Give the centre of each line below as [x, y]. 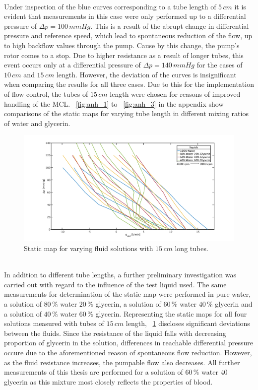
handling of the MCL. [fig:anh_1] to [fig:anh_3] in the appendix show [114, 103]
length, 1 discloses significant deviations [188, 323]
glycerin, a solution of [128, 303]
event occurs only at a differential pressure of [72, 65]
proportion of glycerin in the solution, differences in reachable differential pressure [129, 343]
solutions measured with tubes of [54, 323]
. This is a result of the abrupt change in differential [170, 26]
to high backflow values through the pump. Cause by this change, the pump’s [122, 45]
